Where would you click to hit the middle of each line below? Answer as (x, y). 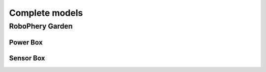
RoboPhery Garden (41, 26)
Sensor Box (27, 58)
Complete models (46, 13)
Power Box (26, 42)
